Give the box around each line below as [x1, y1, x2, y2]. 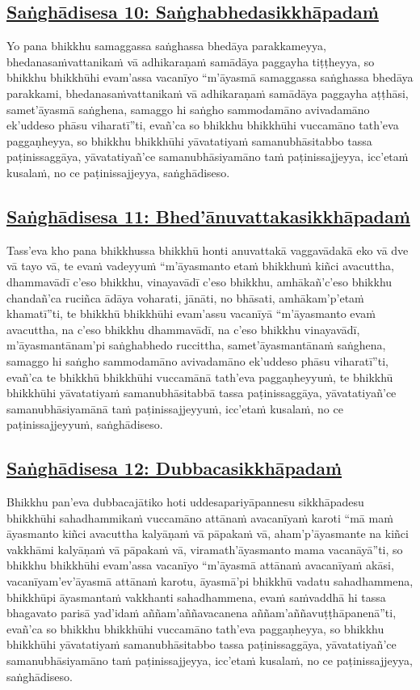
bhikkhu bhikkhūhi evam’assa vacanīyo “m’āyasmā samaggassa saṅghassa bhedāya [6, 69, 414, 86]
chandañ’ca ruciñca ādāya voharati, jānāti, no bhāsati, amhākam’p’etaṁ [6, 289, 364, 306]
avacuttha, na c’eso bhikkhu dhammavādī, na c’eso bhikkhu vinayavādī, [6, 320, 360, 337]
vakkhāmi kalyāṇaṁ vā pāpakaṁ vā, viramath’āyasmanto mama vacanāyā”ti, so [6, 540, 403, 557]
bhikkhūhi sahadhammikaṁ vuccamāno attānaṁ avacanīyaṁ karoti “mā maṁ [6, 509, 393, 526]
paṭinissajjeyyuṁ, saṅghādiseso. [6, 416, 163, 433]
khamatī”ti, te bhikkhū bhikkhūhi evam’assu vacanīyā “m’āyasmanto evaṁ [6, 305, 376, 322]
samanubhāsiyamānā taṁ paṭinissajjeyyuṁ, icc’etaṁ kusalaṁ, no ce [6, 400, 343, 417]
